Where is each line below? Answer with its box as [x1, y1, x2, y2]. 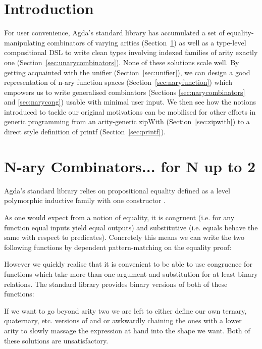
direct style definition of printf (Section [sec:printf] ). [4, 126, 166, 137]
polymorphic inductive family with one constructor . [4, 195, 166, 206]
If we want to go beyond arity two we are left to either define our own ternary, [4, 305, 247, 316]
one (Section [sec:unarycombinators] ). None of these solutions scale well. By [4, 57, 239, 67]
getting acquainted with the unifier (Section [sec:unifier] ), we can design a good [4, 67, 250, 77]
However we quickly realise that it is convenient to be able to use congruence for [4, 259, 252, 269]
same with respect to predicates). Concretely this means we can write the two [4, 232, 245, 242]
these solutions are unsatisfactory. [4, 335, 109, 345]
